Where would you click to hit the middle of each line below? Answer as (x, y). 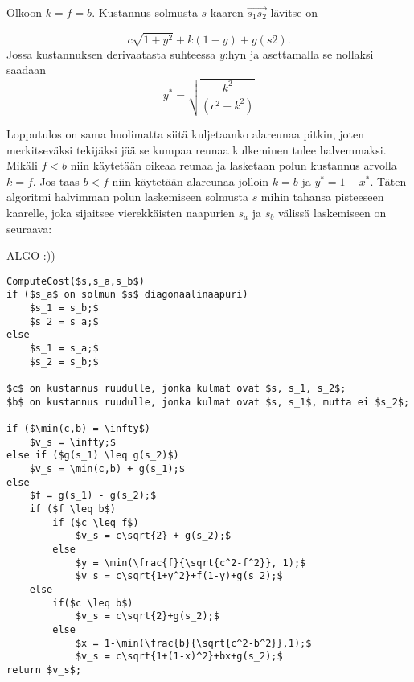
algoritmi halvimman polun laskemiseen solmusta (127, 197)
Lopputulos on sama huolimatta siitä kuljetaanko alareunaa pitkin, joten (186, 134)
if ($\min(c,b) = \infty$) (78, 429)
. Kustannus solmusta (145, 12)
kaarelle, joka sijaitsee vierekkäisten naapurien (121, 213)
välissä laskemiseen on (332, 213)
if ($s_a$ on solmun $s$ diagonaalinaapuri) (127, 295)
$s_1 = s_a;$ (64, 349)
